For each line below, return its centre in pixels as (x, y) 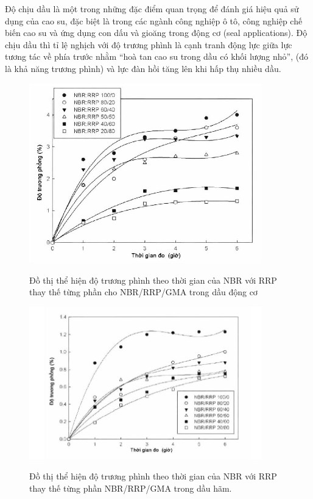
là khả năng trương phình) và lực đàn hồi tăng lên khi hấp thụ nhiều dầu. (143, 68)
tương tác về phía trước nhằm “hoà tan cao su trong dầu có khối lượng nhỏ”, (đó (156, 56)
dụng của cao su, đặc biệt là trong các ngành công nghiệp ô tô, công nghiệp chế (154, 20)
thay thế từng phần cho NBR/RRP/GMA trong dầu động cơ (143, 292)
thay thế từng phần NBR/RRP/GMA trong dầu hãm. (131, 488)
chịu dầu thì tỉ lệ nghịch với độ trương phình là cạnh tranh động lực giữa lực (149, 44)
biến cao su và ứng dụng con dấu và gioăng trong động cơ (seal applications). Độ (156, 33)
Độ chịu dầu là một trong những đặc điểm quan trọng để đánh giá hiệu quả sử (152, 9)
